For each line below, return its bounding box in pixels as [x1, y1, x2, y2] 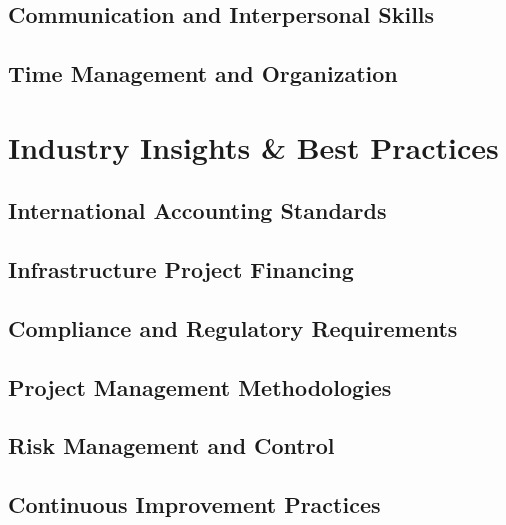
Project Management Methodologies [8, 371, 392, 402]
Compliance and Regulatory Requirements [8, 312, 458, 343]
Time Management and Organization [8, 58, 398, 89]
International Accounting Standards [8, 195, 387, 226]
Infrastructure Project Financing [8, 254, 354, 285]
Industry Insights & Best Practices [8, 126, 499, 167]
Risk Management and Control [8, 430, 335, 461]
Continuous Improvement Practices [8, 489, 381, 520]
